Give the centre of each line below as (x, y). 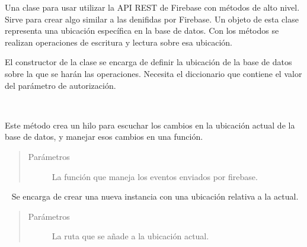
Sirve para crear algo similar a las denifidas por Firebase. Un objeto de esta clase (152, 19)
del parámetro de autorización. (60, 85)
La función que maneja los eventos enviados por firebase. (155, 176)
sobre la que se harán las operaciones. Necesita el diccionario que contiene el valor (153, 73)
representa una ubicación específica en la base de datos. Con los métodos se (142, 31)
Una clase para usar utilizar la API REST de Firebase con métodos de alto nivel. (152, 7)
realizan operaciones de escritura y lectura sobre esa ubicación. (119, 42)
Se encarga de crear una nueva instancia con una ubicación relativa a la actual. (155, 196)
